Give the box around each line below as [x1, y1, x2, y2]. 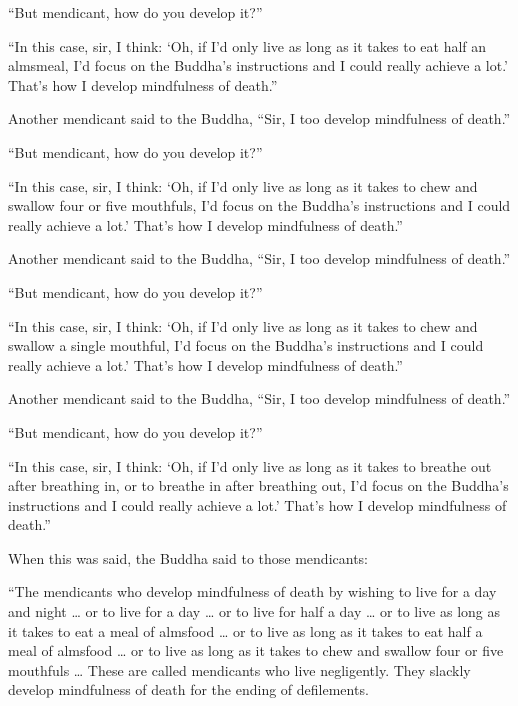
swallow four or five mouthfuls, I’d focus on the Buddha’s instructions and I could [8, 195, 511, 216]
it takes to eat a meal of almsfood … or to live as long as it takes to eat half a [8, 620, 483, 641]
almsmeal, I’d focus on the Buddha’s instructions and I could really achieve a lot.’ [8, 55, 508, 76]
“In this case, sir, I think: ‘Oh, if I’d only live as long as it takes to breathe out [8, 455, 492, 476]
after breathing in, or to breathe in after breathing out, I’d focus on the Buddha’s [8, 475, 509, 496]
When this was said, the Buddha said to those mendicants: [8, 547, 368, 568]
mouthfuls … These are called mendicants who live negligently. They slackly [8, 659, 471, 680]
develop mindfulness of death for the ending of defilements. [8, 679, 369, 700]
